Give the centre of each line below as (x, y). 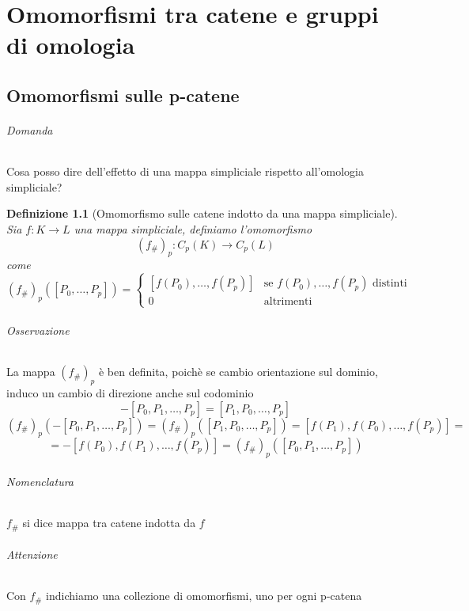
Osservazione (38, 330)
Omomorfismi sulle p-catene (123, 95)
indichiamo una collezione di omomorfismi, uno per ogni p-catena (204, 596)
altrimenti (288, 302)
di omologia (71, 45)
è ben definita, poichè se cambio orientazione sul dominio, (238, 372)
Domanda (30, 129)
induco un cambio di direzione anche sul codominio (130, 393)
